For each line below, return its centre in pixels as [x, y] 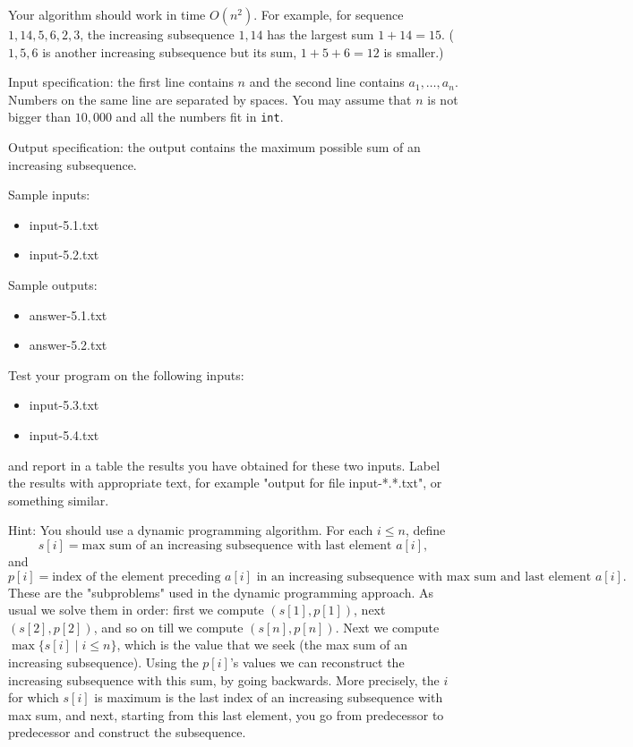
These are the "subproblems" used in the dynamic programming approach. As [221, 592]
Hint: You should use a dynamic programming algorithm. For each [191, 530]
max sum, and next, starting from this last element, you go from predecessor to [226, 714]
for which [34, 697]
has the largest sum [321, 34]
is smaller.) [414, 51]
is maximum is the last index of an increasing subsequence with [269, 697]
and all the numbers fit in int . [200, 117]
